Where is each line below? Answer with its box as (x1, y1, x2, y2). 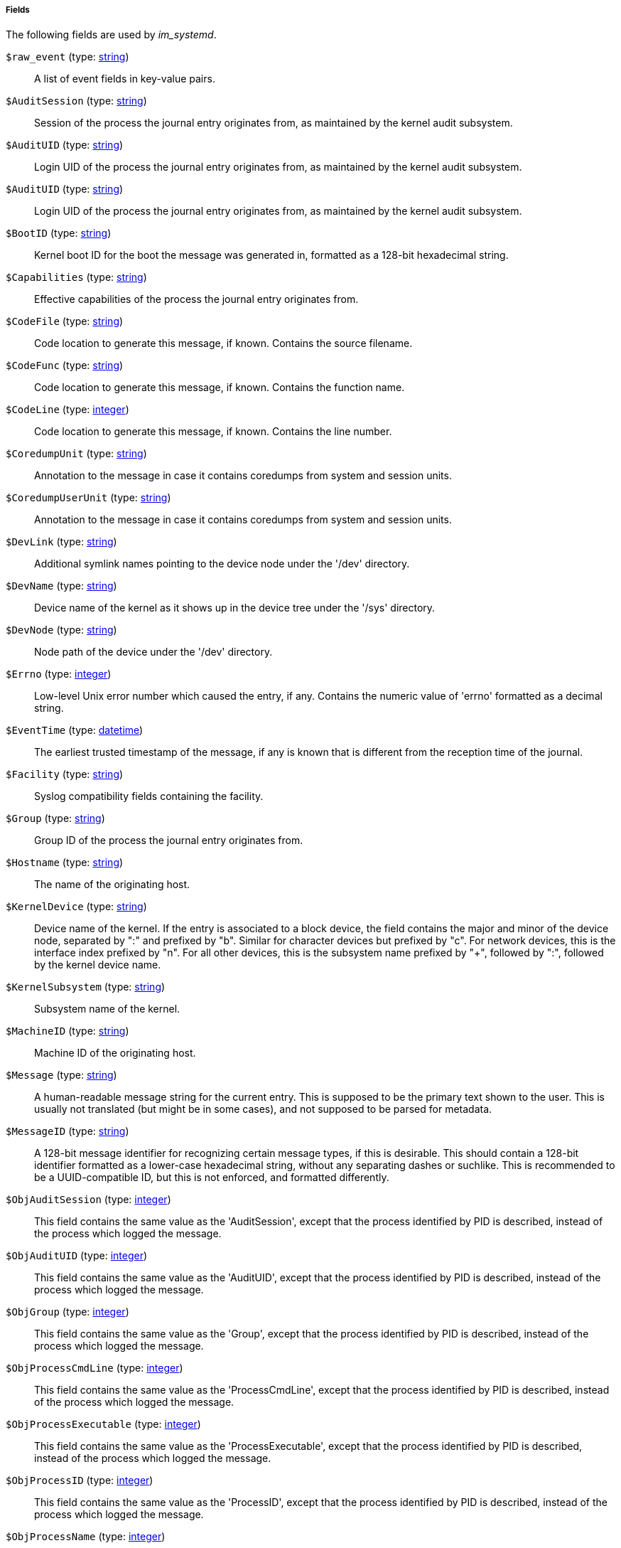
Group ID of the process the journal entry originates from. (34, 834, 303, 847)
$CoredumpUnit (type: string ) (6, 447, 147, 460)
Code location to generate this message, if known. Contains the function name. (34, 381, 405, 394)
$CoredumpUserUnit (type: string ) (6, 491, 171, 504)
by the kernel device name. (34, 959, 161, 971)
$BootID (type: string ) (6, 227, 112, 240)
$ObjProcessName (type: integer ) (6, 1530, 166, 1543)
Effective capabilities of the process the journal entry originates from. (34, 293, 359, 306)
